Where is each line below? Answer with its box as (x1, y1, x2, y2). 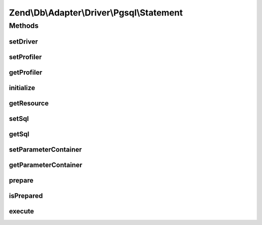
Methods (9, 21, 39, 30)
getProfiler (9, 68, 43, 76)
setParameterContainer (9, 145, 82, 153)
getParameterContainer (9, 161, 82, 169)
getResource (9, 99, 49, 107)
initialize (9, 84, 35, 92)
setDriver (9, 37, 38, 45)
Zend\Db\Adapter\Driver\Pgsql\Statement (9, 7, 183, 18)
